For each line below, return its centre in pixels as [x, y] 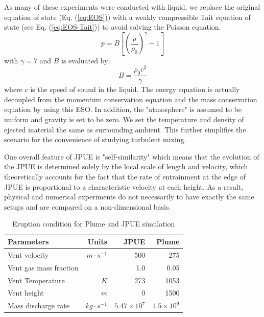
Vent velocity [28, 254]
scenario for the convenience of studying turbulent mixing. [95, 139]
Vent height [26, 293]
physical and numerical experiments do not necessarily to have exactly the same [129, 197]
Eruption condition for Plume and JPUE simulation [94, 224]
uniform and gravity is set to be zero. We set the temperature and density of [124, 119]
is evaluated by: [86, 60]
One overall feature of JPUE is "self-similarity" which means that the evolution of [132, 156]
